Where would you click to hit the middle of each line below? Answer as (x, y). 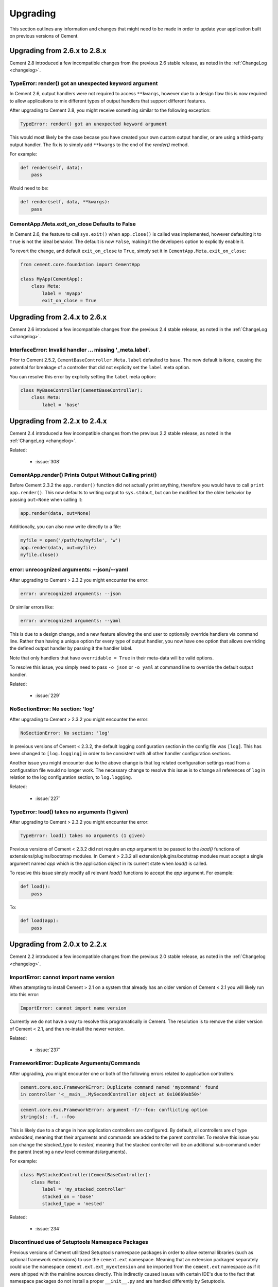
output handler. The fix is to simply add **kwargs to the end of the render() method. (99, 145)
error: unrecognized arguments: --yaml (71, 621)
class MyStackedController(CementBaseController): (86, 1175)
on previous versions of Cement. (44, 36)
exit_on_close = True (69, 301)
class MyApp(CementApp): (52, 279)
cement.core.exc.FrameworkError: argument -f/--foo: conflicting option (114, 1110)
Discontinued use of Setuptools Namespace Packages (79, 1242)
